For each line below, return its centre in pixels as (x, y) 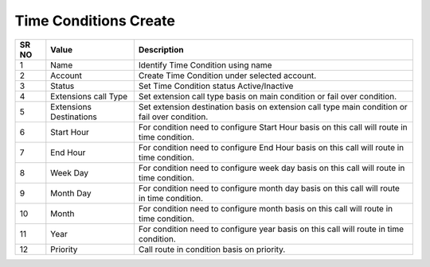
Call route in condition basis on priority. (212, 249)
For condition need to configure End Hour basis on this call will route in (271, 147)
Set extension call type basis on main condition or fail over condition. (268, 96)
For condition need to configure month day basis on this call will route (269, 188)
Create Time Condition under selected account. (227, 75)
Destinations (74, 117)
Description (161, 49)
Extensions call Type (89, 96)
